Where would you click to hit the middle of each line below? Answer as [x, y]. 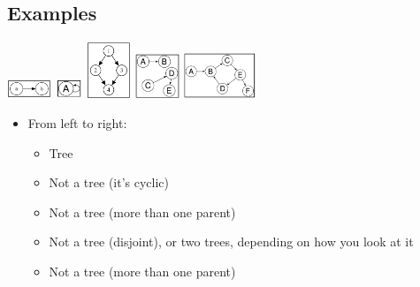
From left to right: [77, 123]
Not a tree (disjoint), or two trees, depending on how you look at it [231, 242]
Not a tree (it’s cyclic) [109, 182]
